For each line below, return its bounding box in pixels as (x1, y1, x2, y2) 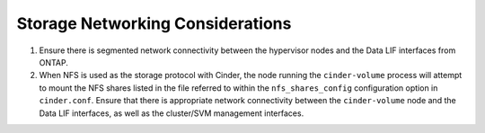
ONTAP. (39, 57, 69, 67)
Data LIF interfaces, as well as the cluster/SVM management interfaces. (39, 108, 304, 119)
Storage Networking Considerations (16, 13, 292, 33)
